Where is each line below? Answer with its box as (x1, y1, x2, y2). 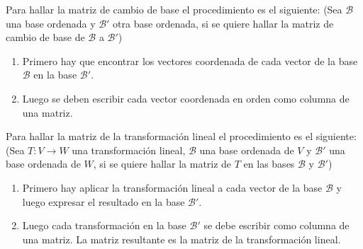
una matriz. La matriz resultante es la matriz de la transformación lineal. (22, 231, 341, 246)
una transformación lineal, (72, 142, 186, 157)
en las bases (243, 156, 295, 171)
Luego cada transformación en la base (22, 218, 186, 233)
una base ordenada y (6, 16, 96, 30)
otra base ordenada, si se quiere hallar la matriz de (113, 16, 334, 30)
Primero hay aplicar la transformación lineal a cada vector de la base (22, 180, 323, 195)
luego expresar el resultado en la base (22, 194, 185, 209)
